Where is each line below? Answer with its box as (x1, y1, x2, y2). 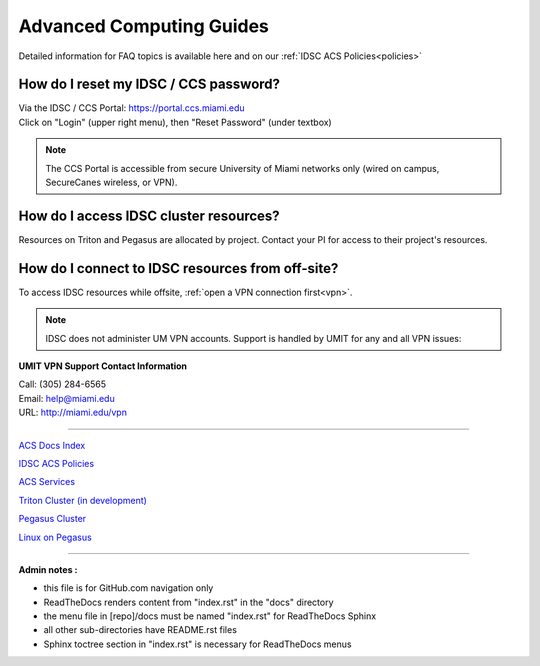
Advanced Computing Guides (18, 15, 269, 37)
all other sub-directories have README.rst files (43, 624, 237, 636)
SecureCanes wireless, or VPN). (45, 176, 178, 189)
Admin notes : (18, 563, 79, 575)
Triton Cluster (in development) (18, 494, 147, 506)
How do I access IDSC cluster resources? (18, 207, 280, 224)
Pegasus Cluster (18, 513, 87, 525)
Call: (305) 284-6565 (18, 378, 107, 390)
